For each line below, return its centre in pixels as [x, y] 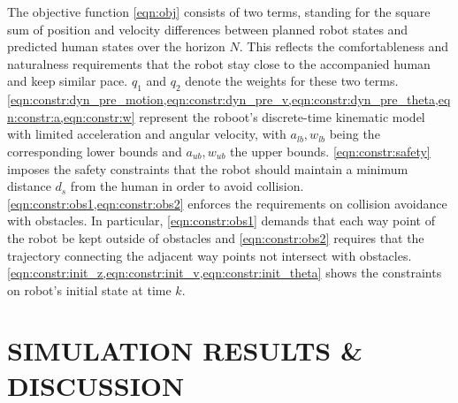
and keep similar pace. [68, 81]
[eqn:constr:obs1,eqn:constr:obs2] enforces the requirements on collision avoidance [227, 203]
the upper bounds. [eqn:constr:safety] [330, 151]
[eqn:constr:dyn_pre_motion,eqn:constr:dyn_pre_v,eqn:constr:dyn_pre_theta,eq [229, 99]
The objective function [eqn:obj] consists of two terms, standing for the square [219, 11]
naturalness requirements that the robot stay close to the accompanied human [219, 63]
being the [355, 134]
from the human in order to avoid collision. [187, 186]
